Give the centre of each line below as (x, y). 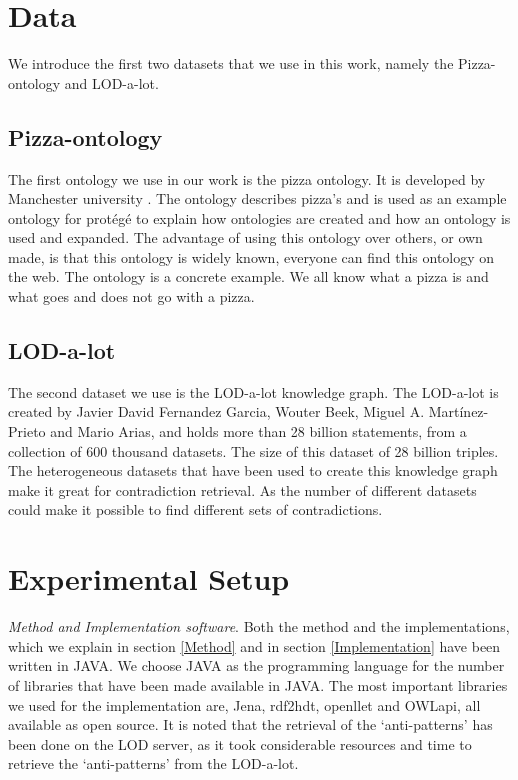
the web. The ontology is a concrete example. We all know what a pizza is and (248, 276)
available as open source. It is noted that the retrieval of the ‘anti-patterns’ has (250, 724)
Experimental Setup (149, 578)
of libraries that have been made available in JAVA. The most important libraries (258, 684)
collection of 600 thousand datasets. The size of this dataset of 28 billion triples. (253, 450)
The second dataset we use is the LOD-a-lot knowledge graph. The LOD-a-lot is (253, 391)
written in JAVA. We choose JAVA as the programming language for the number (256, 665)
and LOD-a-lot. (111, 82)
